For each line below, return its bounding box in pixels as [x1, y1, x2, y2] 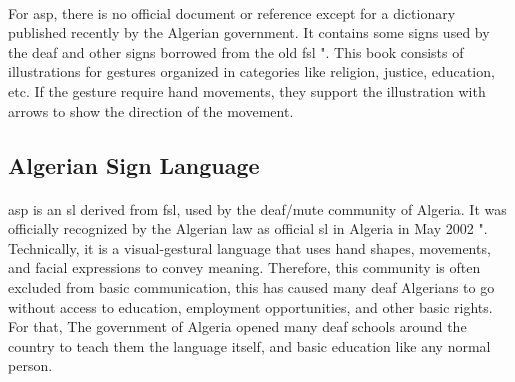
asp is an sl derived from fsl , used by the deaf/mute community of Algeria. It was [8, 198, 507, 219]
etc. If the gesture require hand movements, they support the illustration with [8, 80, 486, 101]
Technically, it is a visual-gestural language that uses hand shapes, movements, [8, 237, 491, 258]
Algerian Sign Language [8, 149, 260, 180]
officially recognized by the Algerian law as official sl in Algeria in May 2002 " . [8, 218, 488, 239]
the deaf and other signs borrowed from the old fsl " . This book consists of [8, 41, 464, 62]
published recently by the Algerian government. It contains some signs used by [8, 22, 490, 43]
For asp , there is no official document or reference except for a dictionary [8, 2, 456, 23]
